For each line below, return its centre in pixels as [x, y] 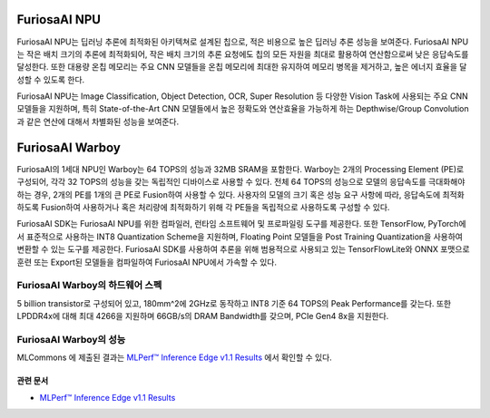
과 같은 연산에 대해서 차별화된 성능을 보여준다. [98, 122]
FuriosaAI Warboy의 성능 [71, 339]
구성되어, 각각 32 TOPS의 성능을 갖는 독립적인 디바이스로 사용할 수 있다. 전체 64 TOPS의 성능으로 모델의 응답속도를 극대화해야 [241, 182]
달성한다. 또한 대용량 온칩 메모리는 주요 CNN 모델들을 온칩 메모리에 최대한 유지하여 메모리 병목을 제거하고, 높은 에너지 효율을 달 [242, 67]
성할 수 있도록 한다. [51, 79]
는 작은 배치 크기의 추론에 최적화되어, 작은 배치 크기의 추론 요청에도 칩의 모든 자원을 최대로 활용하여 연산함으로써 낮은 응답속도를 [243, 53]
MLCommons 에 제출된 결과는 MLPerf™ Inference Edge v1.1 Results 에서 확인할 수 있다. [175, 357]
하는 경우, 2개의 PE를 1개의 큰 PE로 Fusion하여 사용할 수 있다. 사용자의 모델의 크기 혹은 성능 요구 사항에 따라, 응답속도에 [229, 194]
